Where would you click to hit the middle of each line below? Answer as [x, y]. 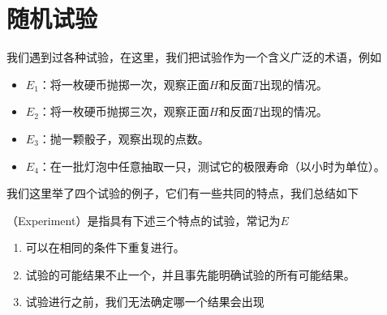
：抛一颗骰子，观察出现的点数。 [124, 138]
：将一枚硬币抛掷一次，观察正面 [124, 84]
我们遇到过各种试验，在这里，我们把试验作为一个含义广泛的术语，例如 [194, 57]
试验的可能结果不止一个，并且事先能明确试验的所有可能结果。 [190, 274]
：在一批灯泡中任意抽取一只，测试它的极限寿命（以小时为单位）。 [212, 166]
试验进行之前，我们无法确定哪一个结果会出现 [145, 302]
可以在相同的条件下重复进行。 [105, 247]
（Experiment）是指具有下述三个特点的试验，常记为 [144, 220]
